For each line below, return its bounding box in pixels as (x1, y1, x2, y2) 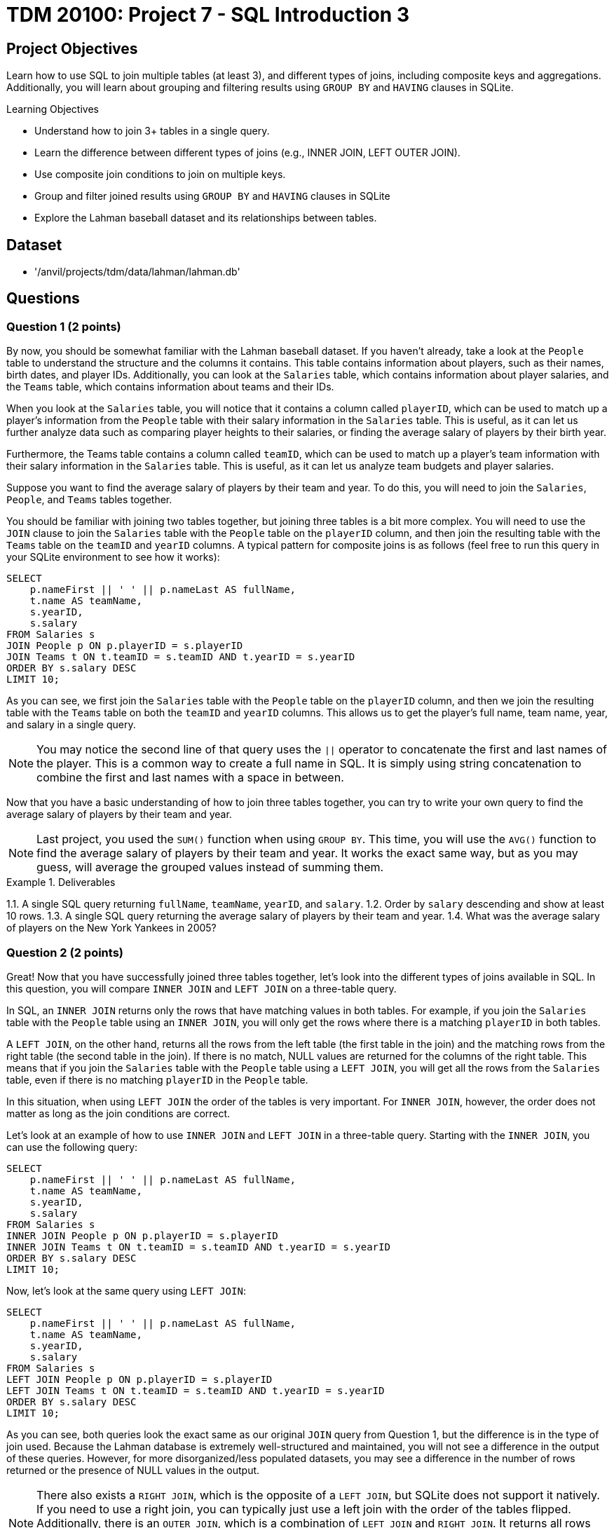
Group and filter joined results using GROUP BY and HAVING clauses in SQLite (34, 190, 390, 203)
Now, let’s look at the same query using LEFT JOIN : (6, 1284, 246, 1297)
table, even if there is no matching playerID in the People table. (6, 1073, 308, 1086)
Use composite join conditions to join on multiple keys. (34, 168, 286, 181)
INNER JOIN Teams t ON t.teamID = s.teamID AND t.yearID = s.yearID (6, 1241, 390, 1253)
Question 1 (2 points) (6, 319, 121, 334)
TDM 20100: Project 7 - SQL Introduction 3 (6, 3, 409, 27)
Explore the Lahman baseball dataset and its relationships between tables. (34, 212, 377, 224)
